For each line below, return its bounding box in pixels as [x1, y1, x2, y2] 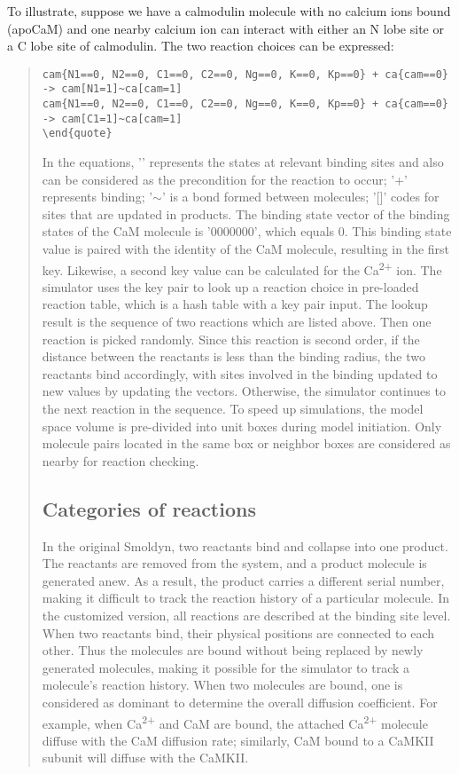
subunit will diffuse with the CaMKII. [42, 748, 249, 767]
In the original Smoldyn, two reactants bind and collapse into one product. [42, 536, 448, 555]
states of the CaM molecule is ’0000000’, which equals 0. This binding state [42, 222, 452, 241]
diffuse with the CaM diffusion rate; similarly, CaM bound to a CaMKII [42, 731, 434, 749]
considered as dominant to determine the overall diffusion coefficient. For [42, 692, 438, 711]
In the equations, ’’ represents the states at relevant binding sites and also [42, 153, 444, 171]
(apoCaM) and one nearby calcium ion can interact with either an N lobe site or [7, 19, 444, 37]
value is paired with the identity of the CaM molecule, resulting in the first [42, 240, 450, 258]
